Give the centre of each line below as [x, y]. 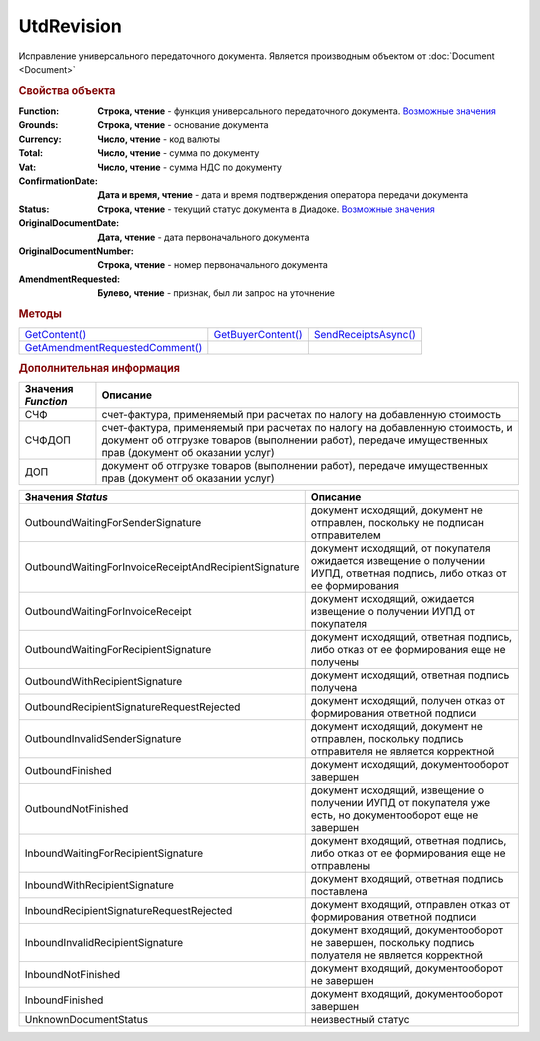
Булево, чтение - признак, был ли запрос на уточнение [216, 293]
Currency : [40, 139]
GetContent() [55, 335]
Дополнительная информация [99, 368]
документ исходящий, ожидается [392, 598]
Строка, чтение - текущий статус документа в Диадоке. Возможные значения [266, 209]
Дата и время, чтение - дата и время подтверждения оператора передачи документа [283, 195]
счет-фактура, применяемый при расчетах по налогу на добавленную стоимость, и [307, 427]
